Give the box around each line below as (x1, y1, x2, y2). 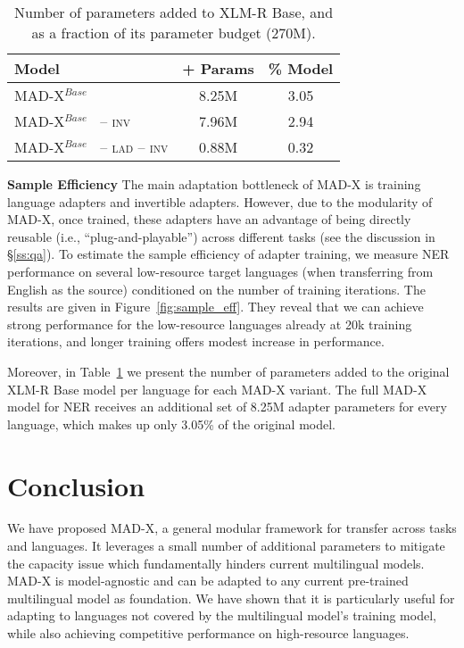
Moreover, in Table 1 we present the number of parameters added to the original (7, 361, 450, 380)
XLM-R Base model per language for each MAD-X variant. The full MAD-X (7, 379, 427, 398)
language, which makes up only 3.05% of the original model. (7, 414, 336, 433)
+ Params (182, 58, 254, 79)
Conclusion (7, 467, 145, 503)
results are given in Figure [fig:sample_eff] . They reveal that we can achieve (7, 297, 424, 316)
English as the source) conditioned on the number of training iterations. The (7, 279, 426, 298)
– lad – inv (100, 137, 169, 157)
